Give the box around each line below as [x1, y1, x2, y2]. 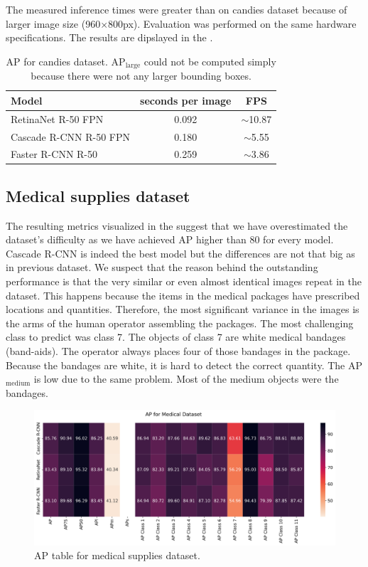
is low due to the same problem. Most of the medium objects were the [33, 371, 339, 386]
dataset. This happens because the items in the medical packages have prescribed [6, 287, 360, 302]
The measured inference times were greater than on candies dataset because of [6, 2, 347, 16]
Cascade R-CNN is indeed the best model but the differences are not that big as [6, 245, 355, 260]
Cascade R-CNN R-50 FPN [11, 129, 131, 144]
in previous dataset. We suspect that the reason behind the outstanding [6, 260, 318, 275]
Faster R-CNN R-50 [11, 147, 98, 161]
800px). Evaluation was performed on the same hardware [108, 16, 357, 31]
